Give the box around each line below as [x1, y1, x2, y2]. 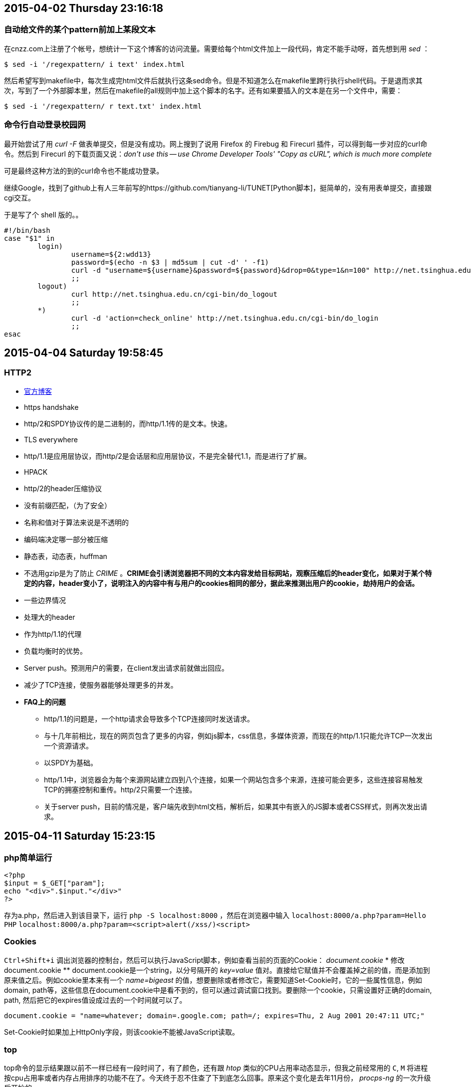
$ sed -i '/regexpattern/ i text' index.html [4, 60, 185, 68]
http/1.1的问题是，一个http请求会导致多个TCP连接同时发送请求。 [44, 714, 254, 723]
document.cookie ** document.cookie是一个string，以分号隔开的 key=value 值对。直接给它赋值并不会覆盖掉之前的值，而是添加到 [4, 965, 430, 974]
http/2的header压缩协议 [24, 484, 102, 493]
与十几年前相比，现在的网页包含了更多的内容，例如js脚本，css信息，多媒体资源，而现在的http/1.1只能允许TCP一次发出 [44, 731, 433, 740]
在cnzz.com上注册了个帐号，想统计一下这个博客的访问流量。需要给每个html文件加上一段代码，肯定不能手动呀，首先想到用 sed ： [4, 44, 430, 53]
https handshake [24, 402, 79, 411]
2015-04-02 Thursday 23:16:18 [4, 2, 164, 14]
